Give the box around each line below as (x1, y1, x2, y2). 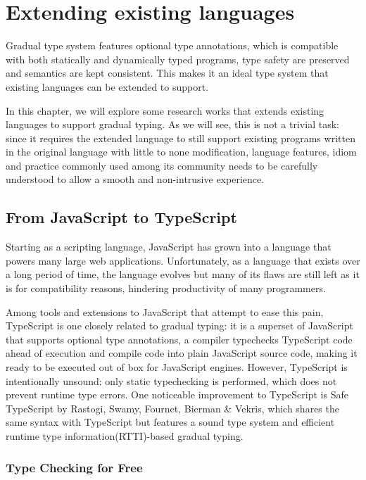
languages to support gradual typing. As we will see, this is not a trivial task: (6, 117, 339, 132)
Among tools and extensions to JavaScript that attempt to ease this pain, (6, 304, 324, 319)
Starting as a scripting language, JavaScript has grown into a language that (6, 239, 332, 254)
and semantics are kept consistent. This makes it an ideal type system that (6, 65, 329, 80)
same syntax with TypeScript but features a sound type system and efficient (6, 415, 335, 429)
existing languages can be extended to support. (6, 79, 209, 94)
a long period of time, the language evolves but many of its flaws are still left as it (6, 267, 360, 282)
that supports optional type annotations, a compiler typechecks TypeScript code (6, 331, 353, 346)
